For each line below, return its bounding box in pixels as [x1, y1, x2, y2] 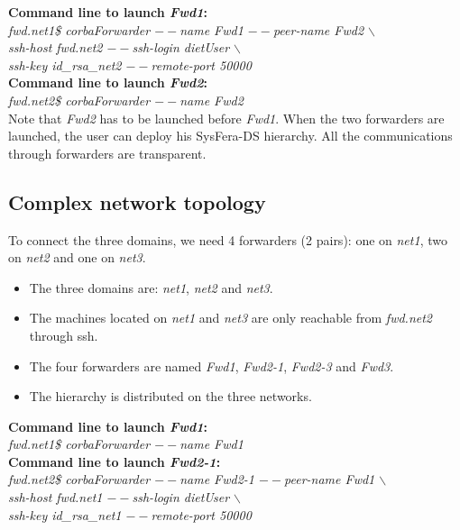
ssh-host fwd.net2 [8, 38, 103, 57]
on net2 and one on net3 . [8, 248, 146, 267]
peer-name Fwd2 [272, 20, 364, 39]
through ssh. [29, 325, 98, 344]
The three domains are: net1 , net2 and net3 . [29, 278, 273, 297]
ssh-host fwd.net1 [8, 488, 103, 507]
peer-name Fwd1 [284, 470, 375, 489]
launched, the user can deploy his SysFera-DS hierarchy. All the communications [8, 126, 453, 145]
